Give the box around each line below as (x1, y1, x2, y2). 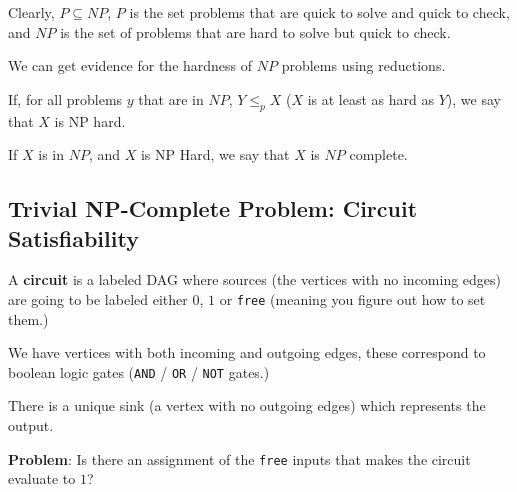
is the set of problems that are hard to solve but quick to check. (60, 21, 451, 42)
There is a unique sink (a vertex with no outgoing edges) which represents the (8, 395, 486, 416)
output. (8, 415, 54, 436)
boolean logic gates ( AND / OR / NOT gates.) (8, 361, 270, 382)
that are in (138, 88, 204, 109)
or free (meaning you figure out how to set (219, 288, 486, 309)
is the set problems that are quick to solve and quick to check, (129, 2, 510, 22)
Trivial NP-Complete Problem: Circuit (8, 193, 418, 224)
